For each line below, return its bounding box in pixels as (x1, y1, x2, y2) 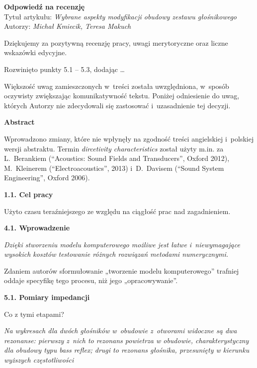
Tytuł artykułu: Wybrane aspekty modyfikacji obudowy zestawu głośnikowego (4, 11, 237, 21)
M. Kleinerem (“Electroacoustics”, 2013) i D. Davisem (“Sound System (4, 162, 224, 173)
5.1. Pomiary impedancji (4, 292, 90, 302)
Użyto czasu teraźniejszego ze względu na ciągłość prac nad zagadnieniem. (4, 206, 231, 216)
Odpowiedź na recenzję (4, 1, 85, 11)
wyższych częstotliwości (4, 355, 74, 365)
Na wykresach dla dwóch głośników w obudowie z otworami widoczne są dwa (4, 325, 237, 336)
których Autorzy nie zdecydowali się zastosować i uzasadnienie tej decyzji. (4, 100, 231, 110)
